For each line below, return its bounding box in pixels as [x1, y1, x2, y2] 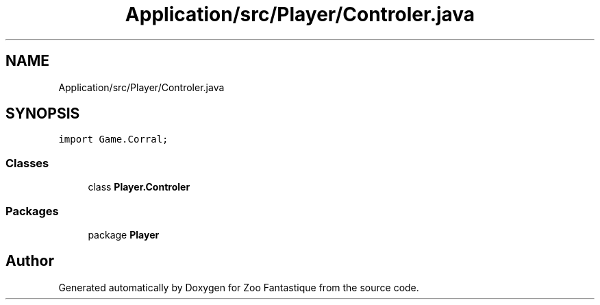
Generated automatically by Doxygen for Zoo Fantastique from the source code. [58, 281, 419, 293]
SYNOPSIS [5, 105, 80, 123]
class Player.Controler [88, 181, 190, 193]
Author [5, 252, 54, 270]
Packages [5, 204, 59, 218]
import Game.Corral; [58, 134, 168, 145]
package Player [88, 228, 160, 241]
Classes [5, 156, 49, 170]
